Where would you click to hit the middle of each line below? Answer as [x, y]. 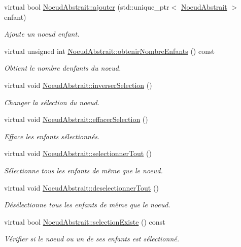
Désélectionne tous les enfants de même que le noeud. [87, 205]
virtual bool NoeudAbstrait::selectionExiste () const [85, 221]
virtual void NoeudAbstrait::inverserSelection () [78, 85]
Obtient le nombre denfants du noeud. [63, 68]
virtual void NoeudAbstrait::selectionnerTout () [78, 153]
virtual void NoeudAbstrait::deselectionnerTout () [81, 187]
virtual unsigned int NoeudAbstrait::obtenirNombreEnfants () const [109, 51]
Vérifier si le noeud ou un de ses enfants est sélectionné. [92, 239]
